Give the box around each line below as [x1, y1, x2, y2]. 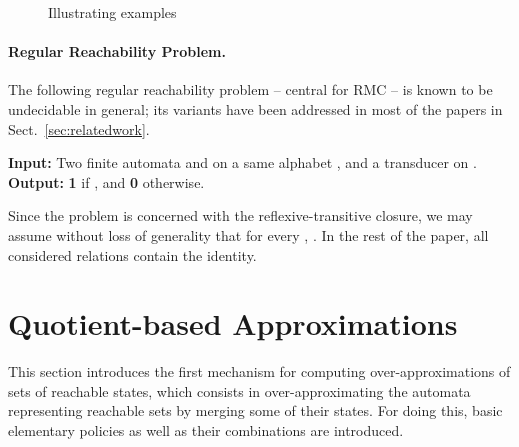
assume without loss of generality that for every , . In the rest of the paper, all [8, 224, 489, 245]
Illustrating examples [48, 2, 177, 22]
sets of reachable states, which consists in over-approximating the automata [8, 380, 471, 401]
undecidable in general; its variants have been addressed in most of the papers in [8, 98, 503, 119]
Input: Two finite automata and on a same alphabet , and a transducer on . [8, 152, 477, 173]
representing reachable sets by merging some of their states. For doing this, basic [8, 400, 503, 421]
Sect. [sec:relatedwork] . [8, 118, 150, 139]
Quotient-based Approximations [8, 303, 458, 344]
